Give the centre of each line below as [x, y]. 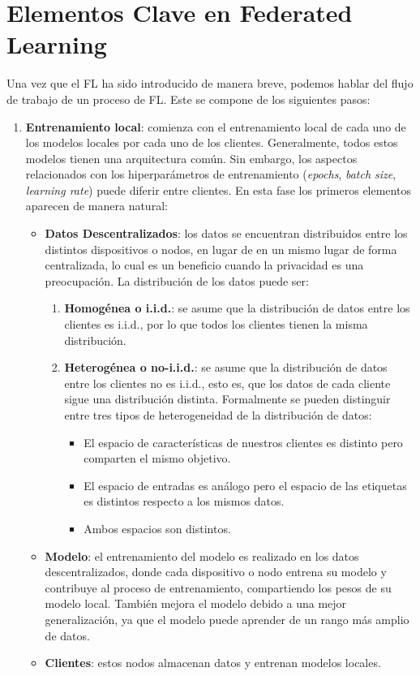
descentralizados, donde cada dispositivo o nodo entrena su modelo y [216, 572]
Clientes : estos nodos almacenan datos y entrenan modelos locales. [213, 663]
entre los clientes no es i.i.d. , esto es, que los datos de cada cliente [227, 383]
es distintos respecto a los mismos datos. [184, 501]
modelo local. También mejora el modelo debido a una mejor [196, 603]
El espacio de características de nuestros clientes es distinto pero [243, 442]
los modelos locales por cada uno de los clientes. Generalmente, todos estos [212, 142]
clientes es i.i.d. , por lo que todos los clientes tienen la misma [216, 324]
